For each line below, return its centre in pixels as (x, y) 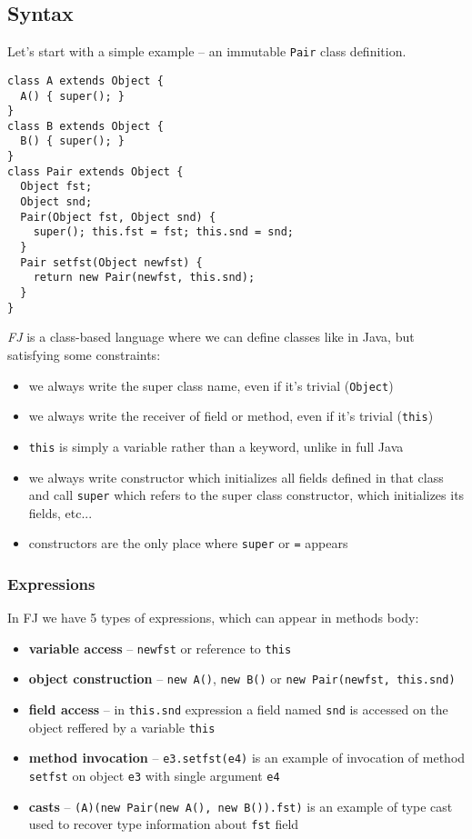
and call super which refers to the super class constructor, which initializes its (246, 495)
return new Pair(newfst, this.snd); (144, 278)
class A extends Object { (85, 80)
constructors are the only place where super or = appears (188, 543)
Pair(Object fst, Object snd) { (118, 217)
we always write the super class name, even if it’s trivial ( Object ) (211, 385)
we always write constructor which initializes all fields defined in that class (236, 477)
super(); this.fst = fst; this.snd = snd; (163, 232)
